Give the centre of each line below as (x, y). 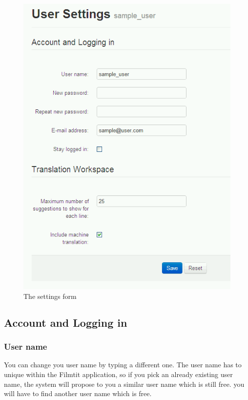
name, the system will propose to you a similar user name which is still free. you (124, 384)
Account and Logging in (66, 322)
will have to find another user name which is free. (78, 393)
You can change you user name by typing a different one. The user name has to (123, 365)
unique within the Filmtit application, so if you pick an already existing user (118, 374)
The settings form (50, 296)
